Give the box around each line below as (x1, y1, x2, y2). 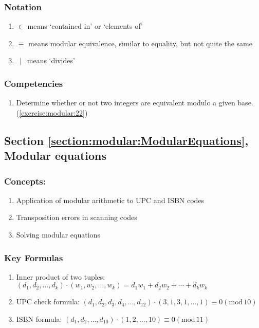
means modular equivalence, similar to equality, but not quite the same (28, 38, 252, 48)
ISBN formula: (16, 313, 62, 324)
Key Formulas (4, 251, 63, 264)
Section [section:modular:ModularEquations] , (4, 132, 249, 148)
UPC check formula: (16, 296, 80, 307)
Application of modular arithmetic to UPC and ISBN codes (16, 194, 205, 205)
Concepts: (4, 174, 46, 187)
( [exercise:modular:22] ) (16, 107, 88, 118)
